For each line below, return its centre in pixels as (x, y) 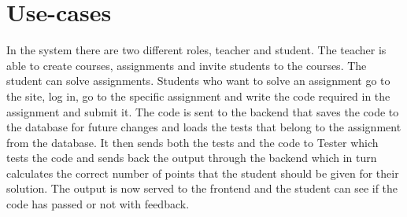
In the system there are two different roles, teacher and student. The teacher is (196, 50)
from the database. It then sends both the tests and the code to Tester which (192, 142)
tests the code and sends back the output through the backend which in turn (192, 158)
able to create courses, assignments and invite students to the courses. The (187, 65)
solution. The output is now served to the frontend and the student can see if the (202, 188)
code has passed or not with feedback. (98, 204)
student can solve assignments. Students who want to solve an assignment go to (198, 81)
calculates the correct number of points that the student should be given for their (203, 173)
